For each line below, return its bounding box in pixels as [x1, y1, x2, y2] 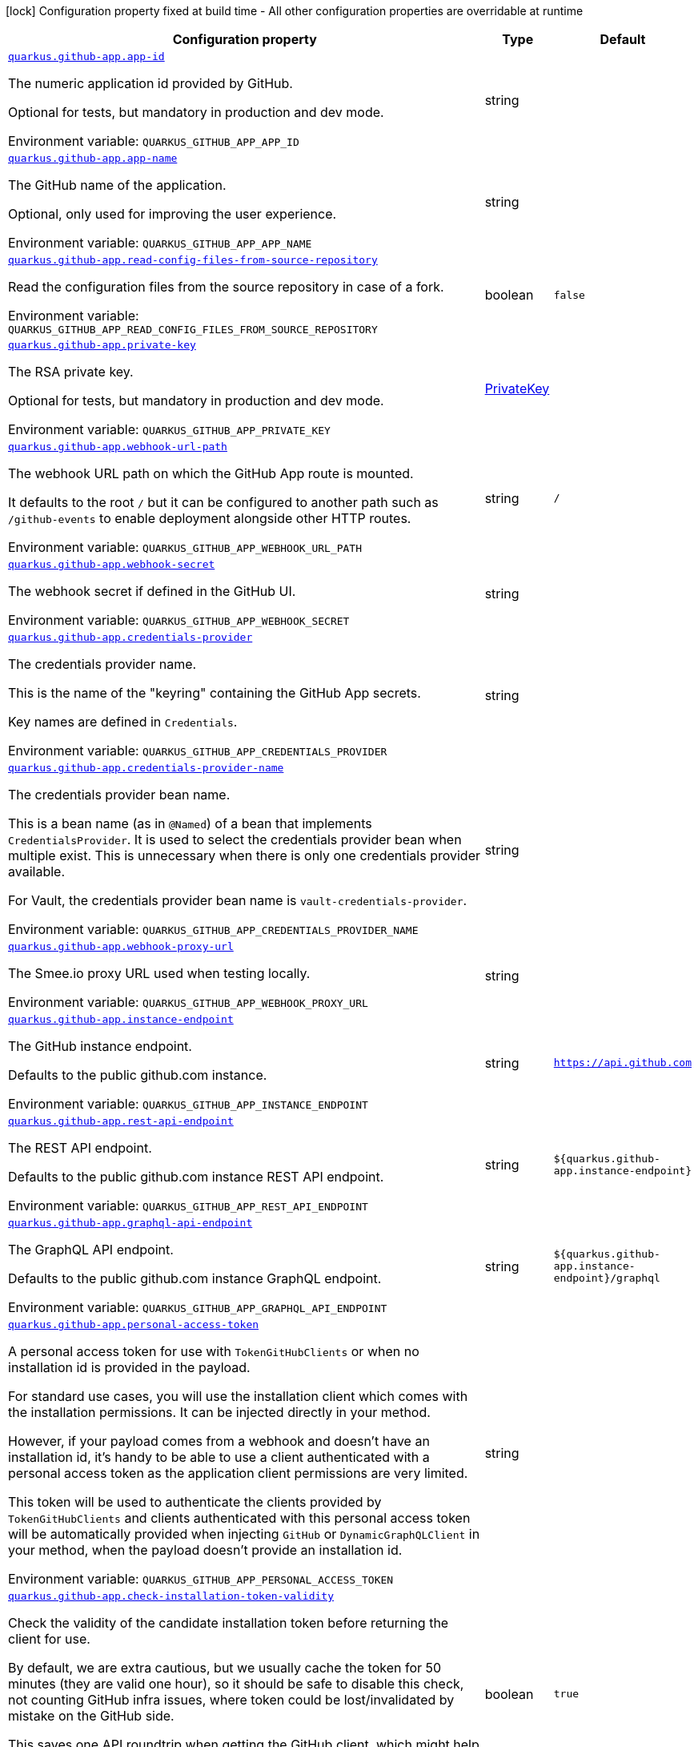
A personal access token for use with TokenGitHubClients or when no [8, 1343, 419, 1359]
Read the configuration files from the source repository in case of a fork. [8, 279, 444, 295]
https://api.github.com [553, 1057, 692, 1069]
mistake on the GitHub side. [8, 1708, 174, 1724]
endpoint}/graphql [553, 1272, 660, 1284]
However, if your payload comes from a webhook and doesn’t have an [8, 1433, 430, 1449]
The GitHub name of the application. [8, 177, 227, 193]
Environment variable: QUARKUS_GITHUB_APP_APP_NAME [8, 235, 312, 251]
